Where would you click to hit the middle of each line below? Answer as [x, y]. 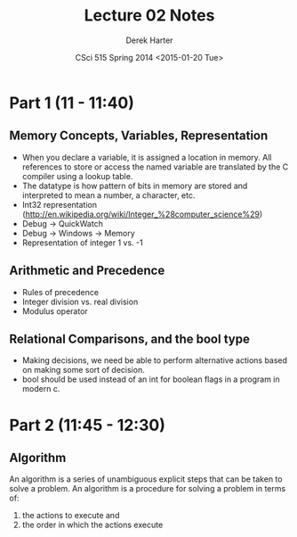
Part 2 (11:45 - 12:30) [88, 425]
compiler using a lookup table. [77, 176]
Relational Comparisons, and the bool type [130, 339]
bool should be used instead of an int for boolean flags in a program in [151, 379]
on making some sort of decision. [83, 370]
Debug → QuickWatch [63, 223]
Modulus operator [55, 311]
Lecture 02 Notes [149, 16]
